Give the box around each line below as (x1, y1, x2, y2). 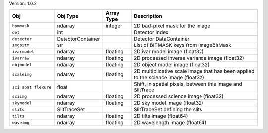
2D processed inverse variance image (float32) (134, 55, 244, 62)
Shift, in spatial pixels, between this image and (134, 81, 243, 88)
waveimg (12, 120, 30, 125)
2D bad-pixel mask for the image (134, 22, 211, 29)
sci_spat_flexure (12, 84, 52, 89)
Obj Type (57, 13, 79, 20)
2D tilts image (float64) (134, 113, 188, 120)
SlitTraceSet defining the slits (134, 106, 202, 113)
